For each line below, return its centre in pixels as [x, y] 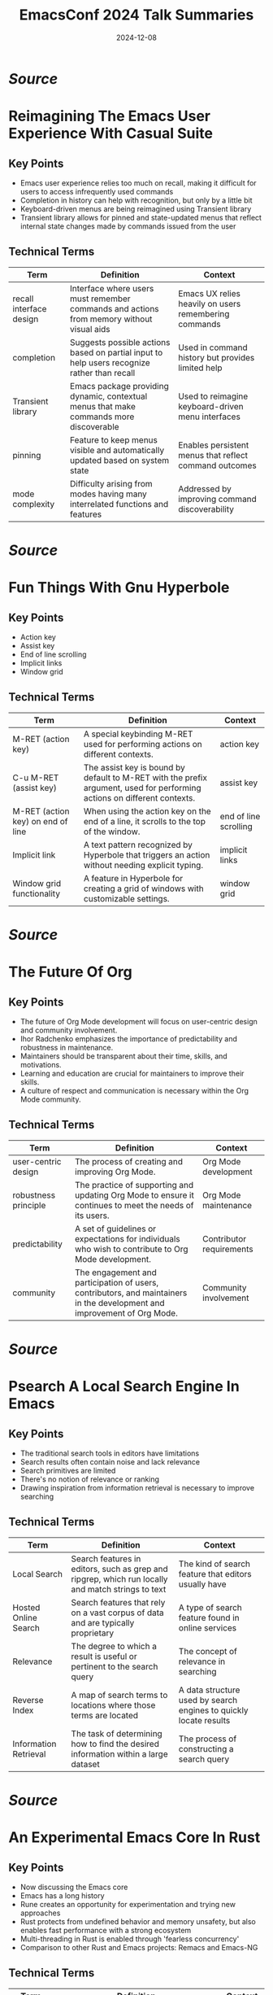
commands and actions [115, 308]
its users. [92, 1216]
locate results [204, 1720]
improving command [218, 499]
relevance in [202, 1661]
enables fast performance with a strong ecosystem [106, 1930]
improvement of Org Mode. [126, 1313]
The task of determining [117, 1733]
